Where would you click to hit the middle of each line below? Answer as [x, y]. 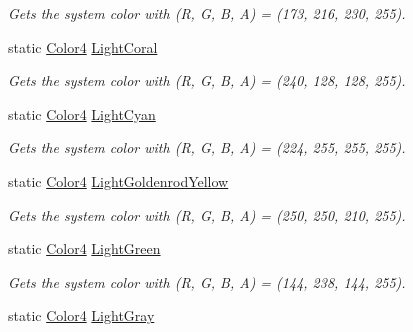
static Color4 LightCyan [82, 113]
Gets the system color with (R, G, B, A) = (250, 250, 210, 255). [207, 214]
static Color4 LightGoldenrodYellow [118, 180]
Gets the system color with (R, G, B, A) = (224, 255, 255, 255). [207, 147]
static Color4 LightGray [81, 315]
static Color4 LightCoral [83, 46]
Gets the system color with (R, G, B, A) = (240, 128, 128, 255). [207, 80]
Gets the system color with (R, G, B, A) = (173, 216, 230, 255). [207, 13]
